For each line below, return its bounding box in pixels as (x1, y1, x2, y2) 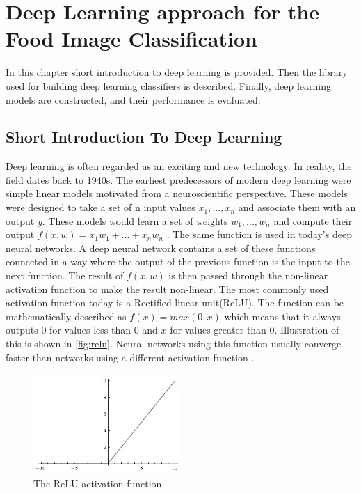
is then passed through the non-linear (168, 268, 328, 283)
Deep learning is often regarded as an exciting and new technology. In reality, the (6, 159, 352, 173)
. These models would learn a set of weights (42, 213, 228, 228)
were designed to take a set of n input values (6, 200, 195, 214)
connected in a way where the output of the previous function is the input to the (6, 254, 350, 269)
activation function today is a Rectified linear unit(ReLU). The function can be (6, 295, 344, 310)
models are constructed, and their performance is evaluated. (6, 92, 261, 107)
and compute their (273, 213, 353, 228)
